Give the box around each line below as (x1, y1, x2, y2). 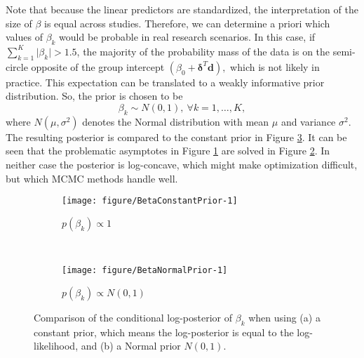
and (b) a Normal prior (81, 338, 181, 353)
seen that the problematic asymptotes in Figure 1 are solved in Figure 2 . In (6, 143, 330, 158)
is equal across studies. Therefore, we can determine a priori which (44, 15, 330, 30)
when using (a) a (248, 310, 321, 325)
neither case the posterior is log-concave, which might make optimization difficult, (6, 157, 358, 171)
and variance (281, 114, 336, 128)
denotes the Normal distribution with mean (82, 114, 269, 128)
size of (6, 15, 32, 30)
